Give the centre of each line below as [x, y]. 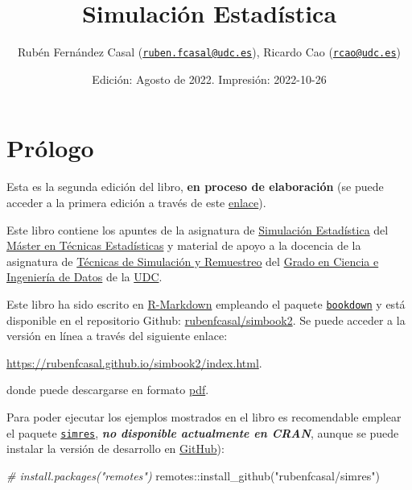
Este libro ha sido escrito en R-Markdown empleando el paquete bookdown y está [206, 303]
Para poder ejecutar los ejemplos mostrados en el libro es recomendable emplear [204, 416]
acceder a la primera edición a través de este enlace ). [136, 202]
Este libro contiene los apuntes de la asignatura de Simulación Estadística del [198, 229]
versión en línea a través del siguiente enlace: [117, 336]
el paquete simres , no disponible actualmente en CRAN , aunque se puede [203, 432]
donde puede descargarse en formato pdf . [108, 390]
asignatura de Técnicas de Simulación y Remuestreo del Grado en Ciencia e [193, 261]
